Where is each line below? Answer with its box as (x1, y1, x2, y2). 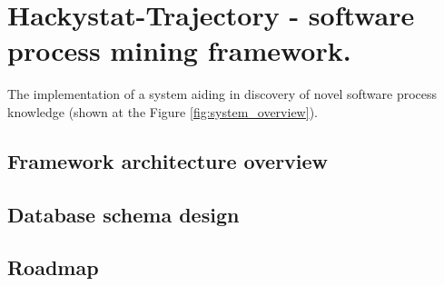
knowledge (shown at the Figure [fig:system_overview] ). (7, 102, 318, 121)
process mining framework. (7, 32, 351, 69)
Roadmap (7, 253, 99, 281)
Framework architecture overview (7, 146, 329, 174)
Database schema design (7, 200, 240, 228)
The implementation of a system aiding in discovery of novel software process (7, 84, 438, 104)
